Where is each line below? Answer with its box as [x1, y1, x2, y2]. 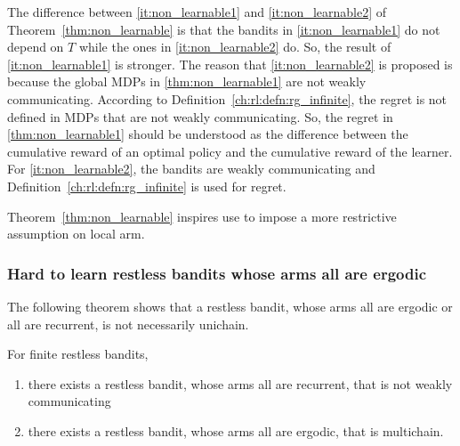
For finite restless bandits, [7, 345, 149, 363]
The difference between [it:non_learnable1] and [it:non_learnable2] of [7, 3, 387, 20]
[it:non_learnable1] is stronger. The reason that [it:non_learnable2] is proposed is [7, 54, 453, 73]
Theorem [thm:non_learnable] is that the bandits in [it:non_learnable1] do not [7, 20, 440, 38]
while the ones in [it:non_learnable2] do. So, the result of [78, 37, 391, 56]
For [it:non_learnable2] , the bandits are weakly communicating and [7, 159, 375, 178]
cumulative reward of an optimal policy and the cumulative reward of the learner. [7, 142, 453, 160]
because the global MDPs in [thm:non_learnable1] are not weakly [7, 72, 367, 91]
